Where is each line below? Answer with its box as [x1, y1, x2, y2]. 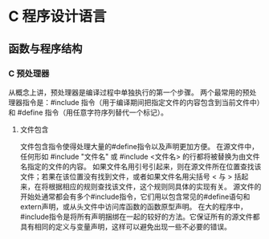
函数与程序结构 [8, 42, 83, 55]
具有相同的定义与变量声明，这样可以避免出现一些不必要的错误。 [19, 221, 231, 231]
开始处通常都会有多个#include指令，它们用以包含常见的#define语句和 [19, 192, 251, 201]
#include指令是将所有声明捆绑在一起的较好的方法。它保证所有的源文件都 [19, 212, 260, 221]
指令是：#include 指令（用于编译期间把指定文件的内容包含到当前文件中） [22, 97, 261, 107]
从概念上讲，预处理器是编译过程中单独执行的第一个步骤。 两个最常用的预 [8, 87, 250, 97]
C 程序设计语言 [8, 7, 107, 26]
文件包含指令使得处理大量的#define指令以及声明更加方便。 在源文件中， [19, 141, 259, 151]
